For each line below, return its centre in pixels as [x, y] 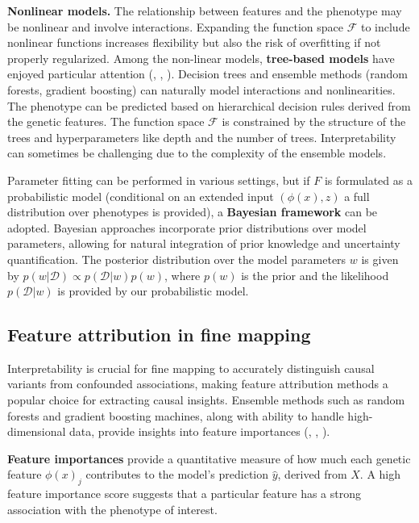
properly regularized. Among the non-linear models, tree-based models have [201, 58]
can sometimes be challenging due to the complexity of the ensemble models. [197, 153]
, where [182, 275]
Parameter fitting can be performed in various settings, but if [159, 180]
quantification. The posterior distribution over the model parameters [177, 259]
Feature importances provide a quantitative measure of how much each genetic [209, 458]
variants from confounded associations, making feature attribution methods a [198, 384]
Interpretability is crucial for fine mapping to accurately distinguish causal [191, 368]
